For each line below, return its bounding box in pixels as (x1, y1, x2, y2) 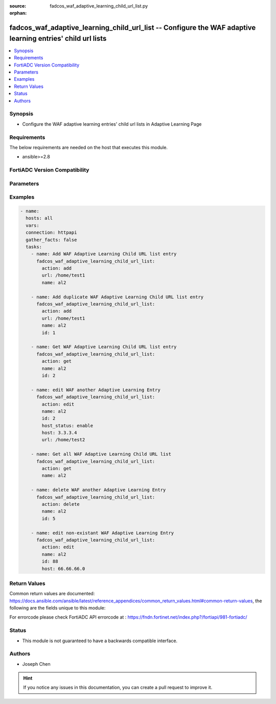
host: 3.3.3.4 (41, 430, 77, 436)
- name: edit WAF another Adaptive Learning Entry (31, 387, 160, 393)
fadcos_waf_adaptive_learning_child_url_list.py (50, 3, 148, 9)
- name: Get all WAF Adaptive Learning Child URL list (31, 451, 171, 457)
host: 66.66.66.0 (41, 566, 85, 572)
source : (9, 3, 27, 9)
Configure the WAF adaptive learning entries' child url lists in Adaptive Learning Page (22, 121, 202, 127)
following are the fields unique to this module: (9, 605, 106, 611)
